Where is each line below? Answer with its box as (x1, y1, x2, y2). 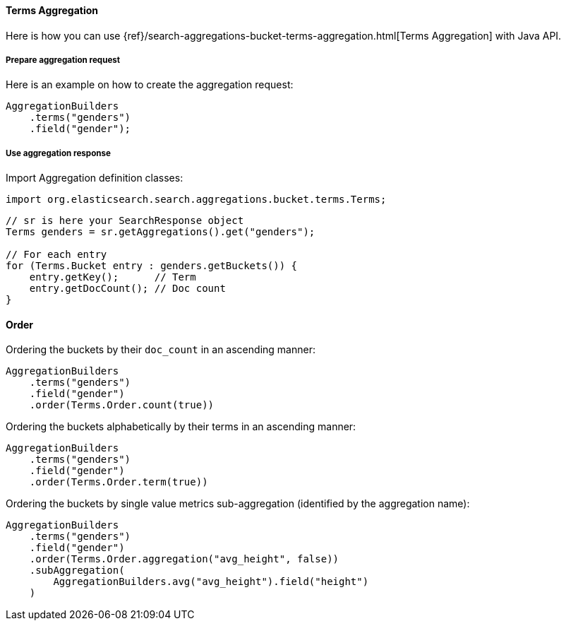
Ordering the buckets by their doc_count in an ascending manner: (6, 343, 315, 356)
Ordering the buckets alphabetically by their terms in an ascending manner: (6, 420, 356, 433)
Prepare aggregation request (6, 55, 121, 65)
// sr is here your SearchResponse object (6, 215, 244, 227)
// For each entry (6, 249, 107, 261)
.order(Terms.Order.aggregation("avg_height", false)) (29, 553, 339, 565)
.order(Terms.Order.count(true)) (29, 399, 215, 411)
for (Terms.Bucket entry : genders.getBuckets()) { (6, 260, 298, 272)
